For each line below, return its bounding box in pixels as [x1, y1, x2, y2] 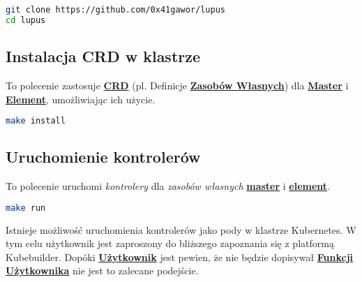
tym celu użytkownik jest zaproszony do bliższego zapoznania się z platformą [6, 236, 334, 251]
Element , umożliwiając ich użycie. [6, 91, 156, 106]
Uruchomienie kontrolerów [6, 146, 201, 168]
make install [6, 116, 66, 126]
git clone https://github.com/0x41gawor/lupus [6, 5, 225, 15]
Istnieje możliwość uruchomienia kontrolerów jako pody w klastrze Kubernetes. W [6, 222, 356, 237]
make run [6, 202, 46, 213]
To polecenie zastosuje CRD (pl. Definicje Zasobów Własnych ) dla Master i [6, 77, 349, 92]
